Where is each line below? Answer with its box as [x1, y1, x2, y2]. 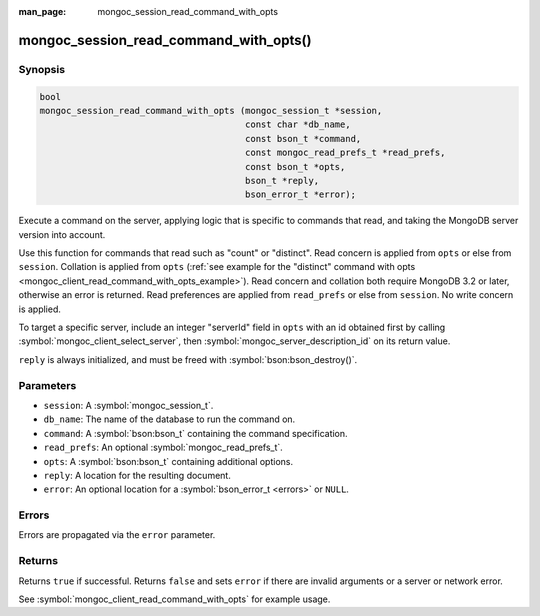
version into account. [18, 228, 106, 240]
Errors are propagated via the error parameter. [18, 529, 216, 541]
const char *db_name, [245, 119, 351, 130]
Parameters [18, 378, 77, 392]
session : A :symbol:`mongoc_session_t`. [43, 399, 214, 411]
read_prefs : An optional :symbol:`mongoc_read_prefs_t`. [43, 441, 284, 454]
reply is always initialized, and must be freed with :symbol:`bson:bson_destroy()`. [18, 353, 358, 365]
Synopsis [18, 62, 65, 76]
